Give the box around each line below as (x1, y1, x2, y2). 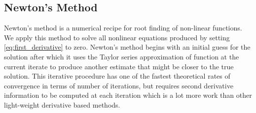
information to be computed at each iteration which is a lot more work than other (4, 90, 252, 100)
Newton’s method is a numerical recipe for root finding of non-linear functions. (4, 23, 242, 33)
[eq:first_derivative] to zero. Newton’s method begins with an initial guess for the (4, 42, 251, 52)
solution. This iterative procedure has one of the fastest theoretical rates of (4, 71, 230, 81)
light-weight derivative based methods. (4, 99, 120, 110)
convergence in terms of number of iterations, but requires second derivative (4, 80, 233, 90)
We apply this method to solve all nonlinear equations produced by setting (4, 32, 230, 42)
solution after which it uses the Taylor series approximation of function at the (4, 51, 239, 61)
